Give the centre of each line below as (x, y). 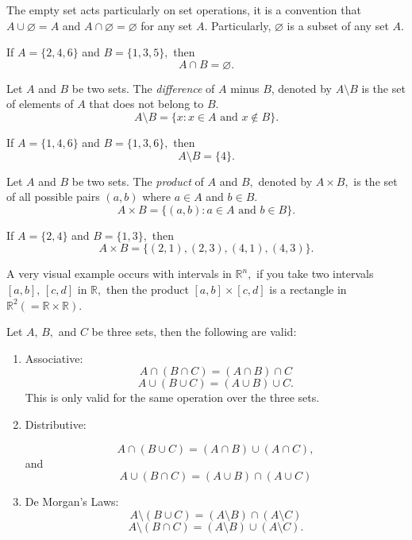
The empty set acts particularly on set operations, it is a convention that (184, 10)
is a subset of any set (338, 25)
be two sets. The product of (138, 181)
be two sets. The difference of (143, 88)
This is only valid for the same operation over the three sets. (172, 397)
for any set (167, 25)
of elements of (40, 104)
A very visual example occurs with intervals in (119, 274)
